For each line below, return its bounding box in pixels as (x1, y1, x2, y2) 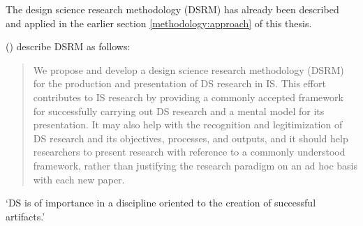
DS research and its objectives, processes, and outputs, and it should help (33, 130, 348, 145)
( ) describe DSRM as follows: (6, 39, 131, 54)
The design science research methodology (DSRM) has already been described (6, 2, 339, 16)
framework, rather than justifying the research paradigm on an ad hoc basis (33, 158, 357, 172)
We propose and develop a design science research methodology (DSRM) (33, 62, 344, 77)
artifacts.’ (6, 209, 45, 223)
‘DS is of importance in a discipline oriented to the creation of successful (6, 195, 316, 210)
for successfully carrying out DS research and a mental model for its (33, 103, 325, 118)
